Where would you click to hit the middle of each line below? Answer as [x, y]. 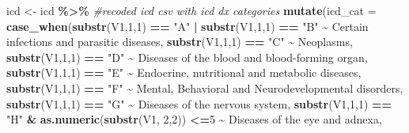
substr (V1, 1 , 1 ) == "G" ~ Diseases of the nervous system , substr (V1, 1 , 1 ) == [199, 103]
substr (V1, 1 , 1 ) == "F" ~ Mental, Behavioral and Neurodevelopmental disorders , [205, 87]
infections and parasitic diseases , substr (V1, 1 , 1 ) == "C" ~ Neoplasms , [180, 42]
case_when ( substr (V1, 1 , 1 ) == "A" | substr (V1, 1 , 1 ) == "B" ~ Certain [187, 26]
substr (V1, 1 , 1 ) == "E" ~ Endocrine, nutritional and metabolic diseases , [184, 72]
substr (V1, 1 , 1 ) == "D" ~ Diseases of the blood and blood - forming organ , [187, 57]
